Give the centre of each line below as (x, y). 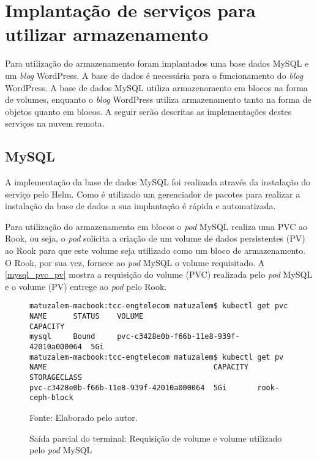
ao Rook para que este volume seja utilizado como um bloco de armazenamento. (155, 250)
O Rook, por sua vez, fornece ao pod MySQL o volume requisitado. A (135, 262)
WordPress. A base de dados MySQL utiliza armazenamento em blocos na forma (156, 87)
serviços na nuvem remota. (55, 123)
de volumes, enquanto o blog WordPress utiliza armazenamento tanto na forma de (158, 99)
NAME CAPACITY (139, 367)
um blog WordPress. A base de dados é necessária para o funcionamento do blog (154, 75)
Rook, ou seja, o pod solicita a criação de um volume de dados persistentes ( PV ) (155, 238)
